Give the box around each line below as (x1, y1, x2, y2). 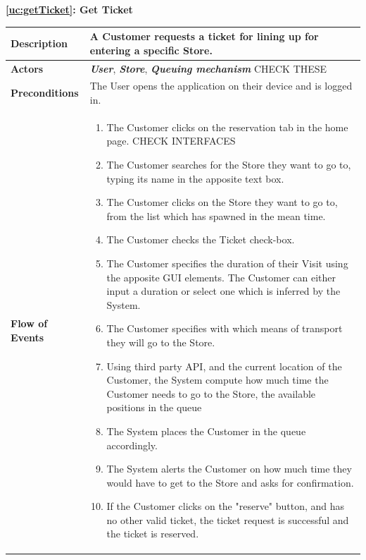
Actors (11, 61, 44, 75)
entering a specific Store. (89, 42, 213, 57)
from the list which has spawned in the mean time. (106, 208, 326, 223)
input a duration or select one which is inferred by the (106, 284, 341, 298)
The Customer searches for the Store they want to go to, (106, 157, 351, 171)
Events (11, 329, 44, 344)
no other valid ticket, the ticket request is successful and (106, 512, 349, 527)
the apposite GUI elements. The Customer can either (106, 269, 336, 284)
